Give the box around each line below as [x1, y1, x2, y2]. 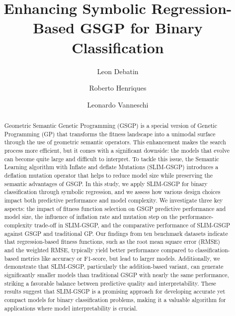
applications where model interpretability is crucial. [4, 304, 138, 312]
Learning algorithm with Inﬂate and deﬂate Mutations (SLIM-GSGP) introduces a [4, 163, 219, 171]
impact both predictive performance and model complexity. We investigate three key [4, 196, 223, 204]
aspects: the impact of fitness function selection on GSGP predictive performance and [4, 204, 226, 212]
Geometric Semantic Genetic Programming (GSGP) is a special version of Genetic [4, 121, 217, 130]
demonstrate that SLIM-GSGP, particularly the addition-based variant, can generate [4, 262, 224, 271]
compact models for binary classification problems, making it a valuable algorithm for [4, 295, 226, 304]
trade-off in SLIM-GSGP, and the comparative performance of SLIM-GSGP [34, 220, 231, 229]
